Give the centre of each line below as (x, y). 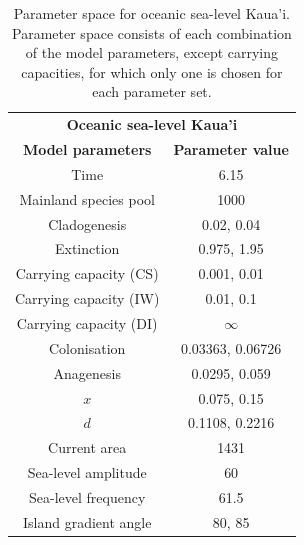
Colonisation (87, 347)
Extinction (87, 248)
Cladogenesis (87, 223)
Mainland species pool (87, 198)
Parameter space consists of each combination (152, 32)
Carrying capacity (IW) (87, 298)
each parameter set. (152, 91)
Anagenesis (87, 372)
